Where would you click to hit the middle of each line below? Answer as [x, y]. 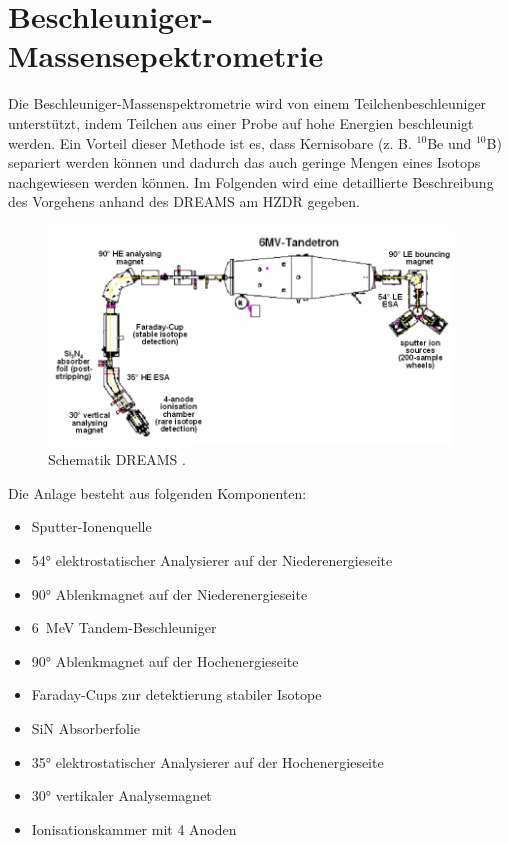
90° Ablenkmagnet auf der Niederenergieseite [169, 593]
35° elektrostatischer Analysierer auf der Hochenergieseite [207, 761]
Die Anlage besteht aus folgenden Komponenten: [157, 492]
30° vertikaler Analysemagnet [121, 795]
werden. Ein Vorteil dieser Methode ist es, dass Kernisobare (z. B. [210, 142]
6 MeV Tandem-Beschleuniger [124, 627]
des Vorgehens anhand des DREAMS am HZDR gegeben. [184, 201]
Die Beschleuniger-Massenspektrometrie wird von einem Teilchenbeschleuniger [247, 103]
